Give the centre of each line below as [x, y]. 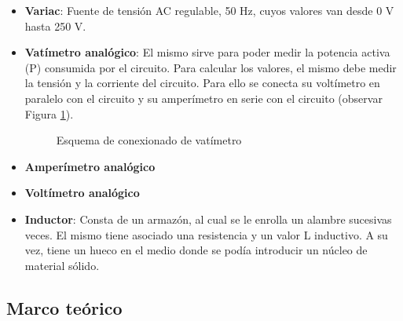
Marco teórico [64, 307]
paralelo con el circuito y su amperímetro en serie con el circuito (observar [203, 98]
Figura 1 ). [49, 113]
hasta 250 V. [55, 26]
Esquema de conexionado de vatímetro [149, 140]
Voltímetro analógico [82, 193]
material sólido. [62, 265]
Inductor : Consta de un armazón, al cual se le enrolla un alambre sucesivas [208, 219]
